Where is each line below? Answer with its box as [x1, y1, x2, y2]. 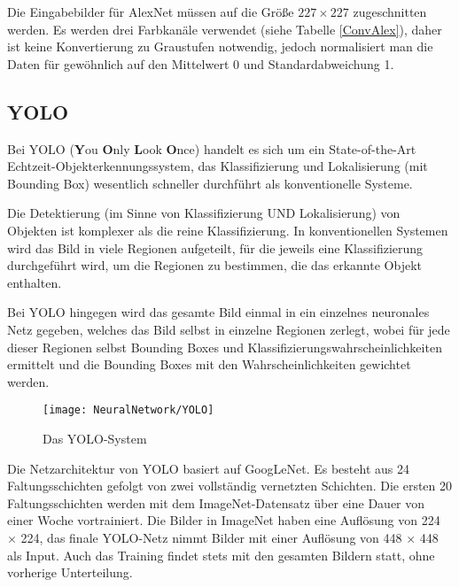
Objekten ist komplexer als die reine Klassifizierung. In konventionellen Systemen [7, 220, 448, 239]
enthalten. [7, 273, 62, 291]
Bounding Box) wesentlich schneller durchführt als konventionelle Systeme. [7, 174, 413, 192]
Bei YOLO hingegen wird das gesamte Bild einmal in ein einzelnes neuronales [7, 303, 430, 321]
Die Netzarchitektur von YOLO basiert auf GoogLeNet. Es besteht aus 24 [7, 459, 409, 477]
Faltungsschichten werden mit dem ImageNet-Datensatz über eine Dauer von [7, 493, 425, 512]
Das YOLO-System [43, 429, 147, 447]
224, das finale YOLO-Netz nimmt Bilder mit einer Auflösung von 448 [20, 528, 402, 546]
